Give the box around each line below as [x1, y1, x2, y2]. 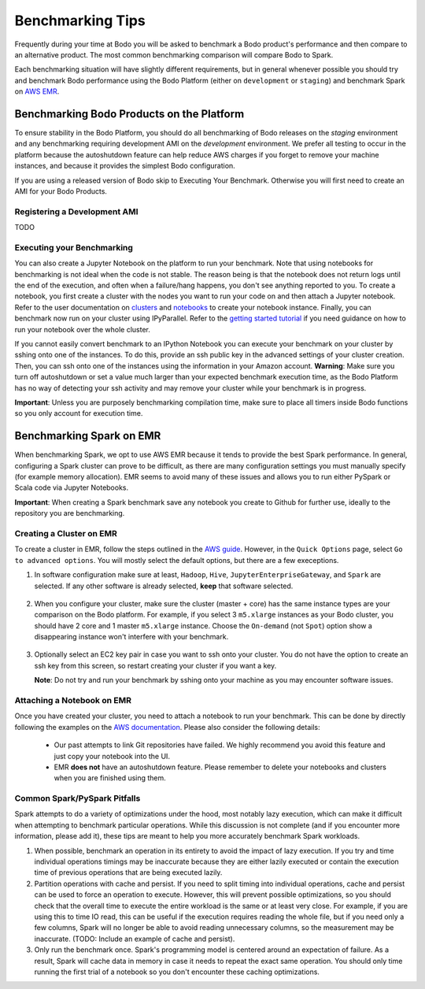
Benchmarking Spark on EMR [14, 429, 161, 443]
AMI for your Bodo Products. [14, 186, 108, 196]
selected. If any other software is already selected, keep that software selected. [34, 581, 294, 591]
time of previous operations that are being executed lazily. [34, 868, 223, 877]
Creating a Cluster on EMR [14, 528, 117, 539]
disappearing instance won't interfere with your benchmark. [34, 632, 229, 642]
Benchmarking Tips [14, 12, 146, 29]
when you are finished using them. [54, 773, 167, 783]
